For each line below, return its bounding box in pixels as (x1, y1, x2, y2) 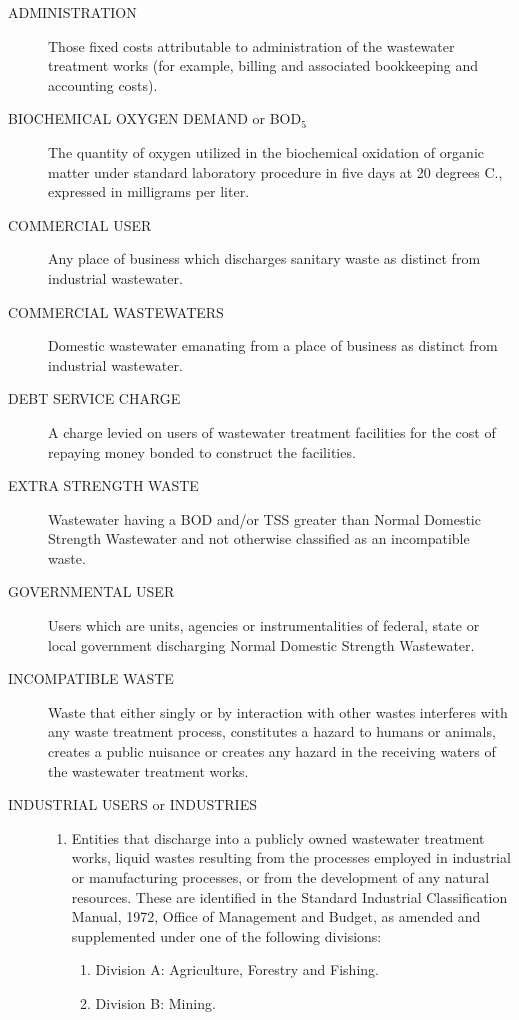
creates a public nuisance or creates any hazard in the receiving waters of (48, 741, 496, 762)
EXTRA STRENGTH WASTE (8, 475, 199, 496)
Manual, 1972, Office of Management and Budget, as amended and (71, 906, 481, 927)
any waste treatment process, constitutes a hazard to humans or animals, (48, 721, 496, 742)
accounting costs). (48, 74, 158, 95)
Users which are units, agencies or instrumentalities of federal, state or (48, 615, 480, 636)
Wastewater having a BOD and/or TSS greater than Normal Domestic (48, 508, 481, 529)
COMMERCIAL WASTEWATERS (8, 301, 224, 322)
